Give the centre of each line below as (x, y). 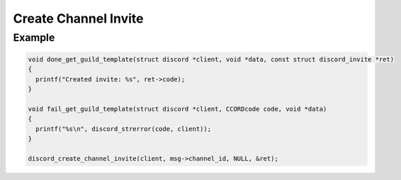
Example (34, 38)
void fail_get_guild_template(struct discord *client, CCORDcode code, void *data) (177, 109)
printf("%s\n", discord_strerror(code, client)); (124, 129)
